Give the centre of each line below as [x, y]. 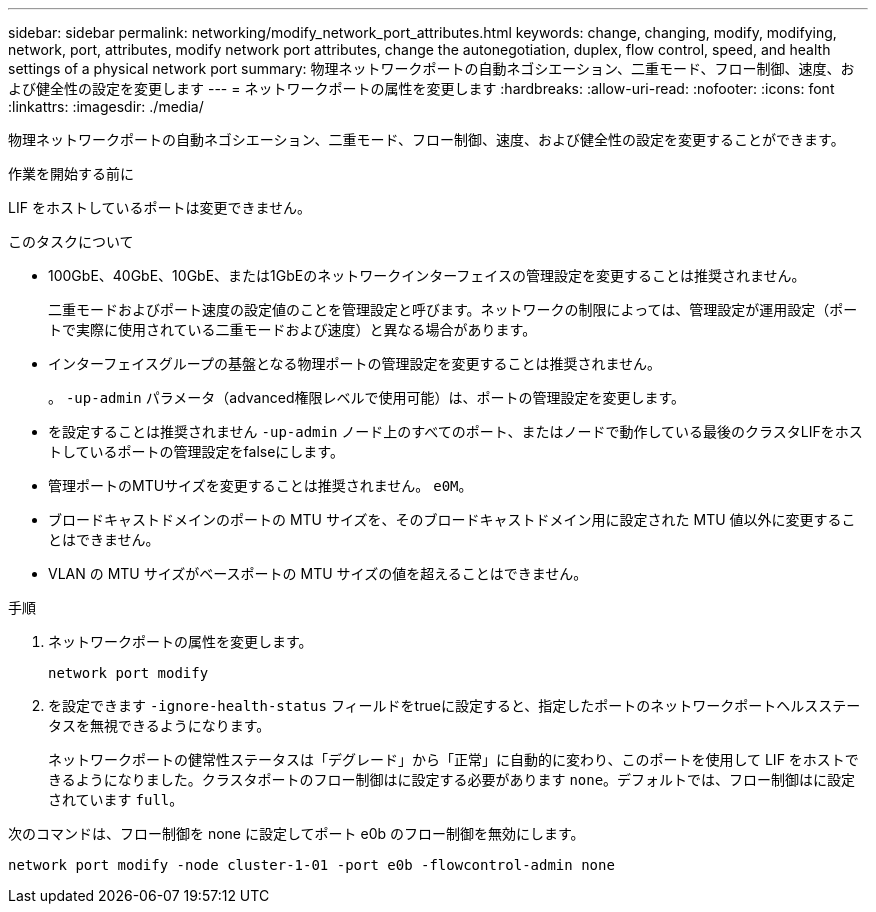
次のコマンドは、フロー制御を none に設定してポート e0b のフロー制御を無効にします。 [296, 833]
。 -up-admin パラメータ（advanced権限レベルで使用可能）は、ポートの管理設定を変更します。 [367, 397]
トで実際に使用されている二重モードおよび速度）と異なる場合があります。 [292, 329]
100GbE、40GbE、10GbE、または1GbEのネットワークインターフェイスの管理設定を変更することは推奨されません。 [427, 275]
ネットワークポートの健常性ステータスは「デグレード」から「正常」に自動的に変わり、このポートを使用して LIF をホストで [453, 759]
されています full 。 [116, 799]
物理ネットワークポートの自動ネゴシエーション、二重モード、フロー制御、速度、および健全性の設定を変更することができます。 [426, 139]
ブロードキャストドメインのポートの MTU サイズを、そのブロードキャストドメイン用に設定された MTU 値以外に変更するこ [452, 519]
